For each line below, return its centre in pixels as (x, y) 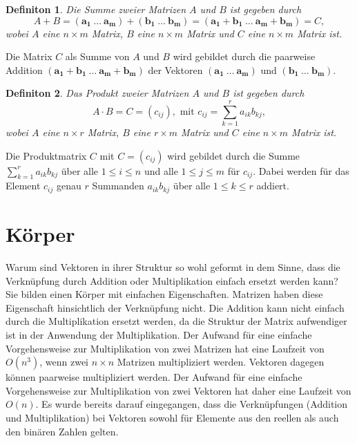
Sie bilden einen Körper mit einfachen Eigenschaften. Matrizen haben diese (164, 294)
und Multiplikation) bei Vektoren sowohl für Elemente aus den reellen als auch (172, 417)
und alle (161, 170)
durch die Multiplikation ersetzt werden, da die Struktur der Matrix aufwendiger (176, 321)
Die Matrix (29, 56)
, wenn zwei (64, 362)
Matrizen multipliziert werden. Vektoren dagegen (221, 362)
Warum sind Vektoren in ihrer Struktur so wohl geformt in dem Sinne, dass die (173, 267)
